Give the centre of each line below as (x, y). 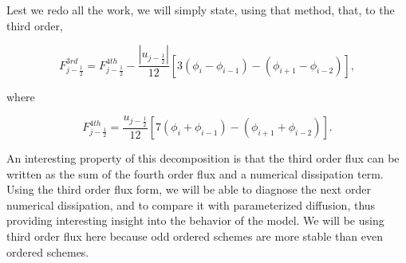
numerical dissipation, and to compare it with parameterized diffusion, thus (191, 204)
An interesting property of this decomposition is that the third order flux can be (203, 158)
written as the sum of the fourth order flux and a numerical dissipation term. (195, 173)
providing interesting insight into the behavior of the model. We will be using (195, 220)
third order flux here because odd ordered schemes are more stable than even (195, 236)
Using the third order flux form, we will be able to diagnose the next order (189, 189)
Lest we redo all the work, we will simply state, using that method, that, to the (201, 10)
